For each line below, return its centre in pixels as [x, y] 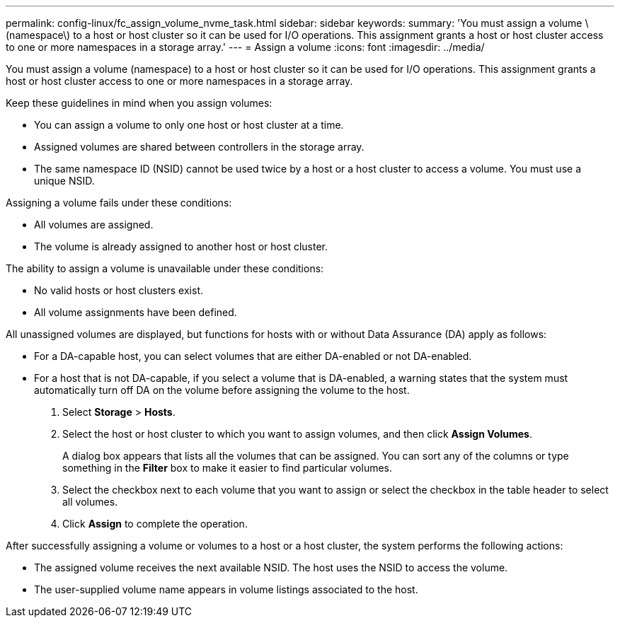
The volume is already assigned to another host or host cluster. [181, 246]
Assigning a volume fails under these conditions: [119, 203]
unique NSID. [64, 181]
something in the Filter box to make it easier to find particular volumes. [228, 468]
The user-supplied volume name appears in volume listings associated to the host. [226, 589]
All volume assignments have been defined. [136, 312]
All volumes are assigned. [94, 225]
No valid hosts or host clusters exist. [119, 290]
